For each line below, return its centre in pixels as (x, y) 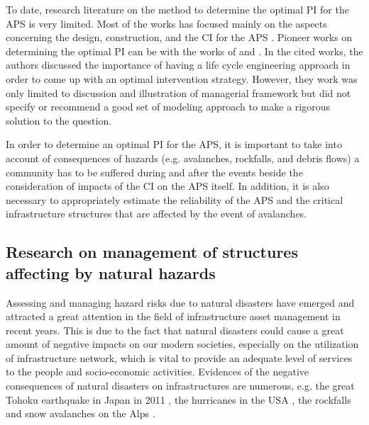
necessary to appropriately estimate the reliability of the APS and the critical (175, 199)
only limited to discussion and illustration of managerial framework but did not (178, 92)
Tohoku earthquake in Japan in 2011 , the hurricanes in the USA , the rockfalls (178, 399)
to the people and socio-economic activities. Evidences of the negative (157, 372)
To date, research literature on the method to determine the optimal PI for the (177, 9)
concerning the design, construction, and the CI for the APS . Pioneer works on (179, 37)
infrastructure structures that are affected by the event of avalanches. (156, 214)
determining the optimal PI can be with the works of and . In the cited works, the (184, 51)
